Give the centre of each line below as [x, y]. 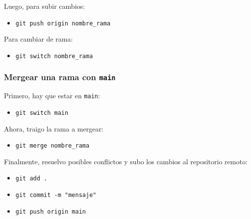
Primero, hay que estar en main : [52, 96]
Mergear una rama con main [60, 77]
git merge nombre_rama [52, 146]
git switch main [42, 113]
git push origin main [50, 211]
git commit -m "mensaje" [56, 195]
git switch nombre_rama [54, 56]
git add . [31, 179]
